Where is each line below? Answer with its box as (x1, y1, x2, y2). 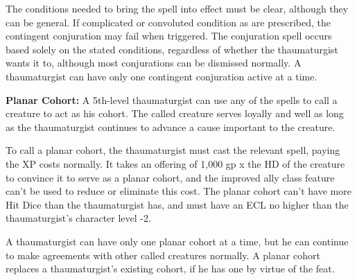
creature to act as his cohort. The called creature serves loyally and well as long (6, 106, 344, 121)
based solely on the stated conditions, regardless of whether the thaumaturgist (6, 42, 338, 56)
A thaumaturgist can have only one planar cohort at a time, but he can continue (6, 234, 349, 248)
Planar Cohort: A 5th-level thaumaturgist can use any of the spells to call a (6, 92, 338, 107)
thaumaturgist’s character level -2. (6, 211, 151, 225)
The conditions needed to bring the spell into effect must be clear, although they (6, 1, 349, 15)
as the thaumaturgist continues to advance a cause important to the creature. (6, 119, 336, 134)
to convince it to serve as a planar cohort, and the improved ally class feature (6, 170, 335, 184)
